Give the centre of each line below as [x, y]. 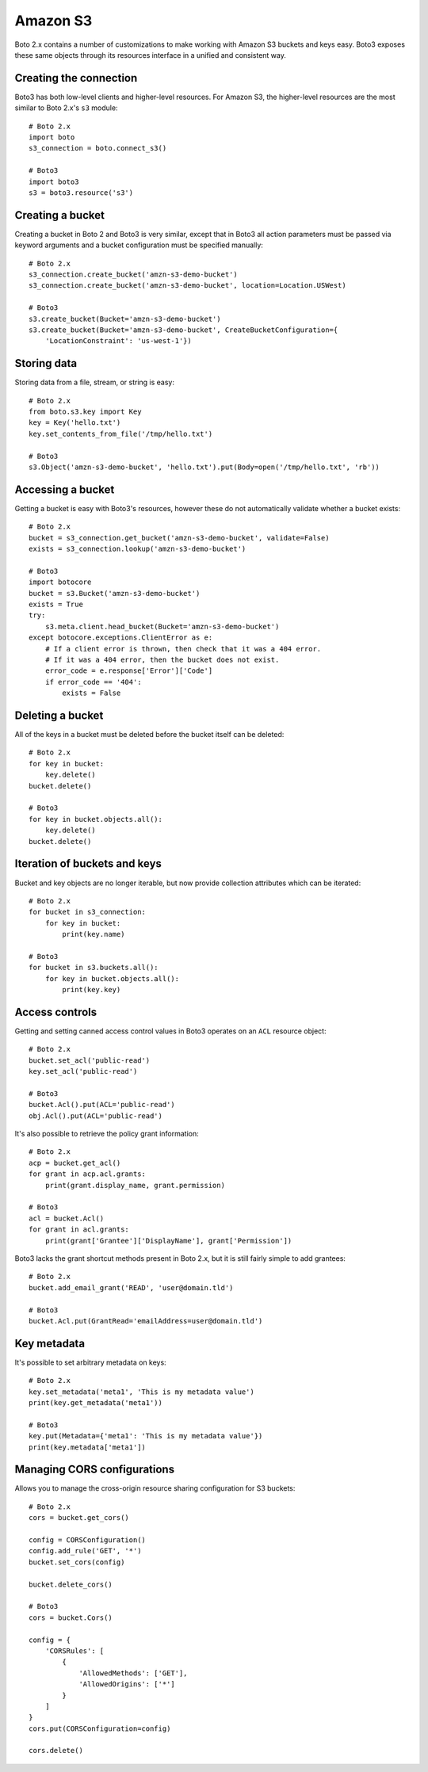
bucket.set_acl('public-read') [90, 1060]
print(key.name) [94, 934]
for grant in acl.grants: [79, 1230]
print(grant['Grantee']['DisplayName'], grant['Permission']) [168, 1241]
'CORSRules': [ [75, 1651]
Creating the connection [76, 78]
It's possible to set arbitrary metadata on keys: [90, 1362]
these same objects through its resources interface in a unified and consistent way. [151, 55]
